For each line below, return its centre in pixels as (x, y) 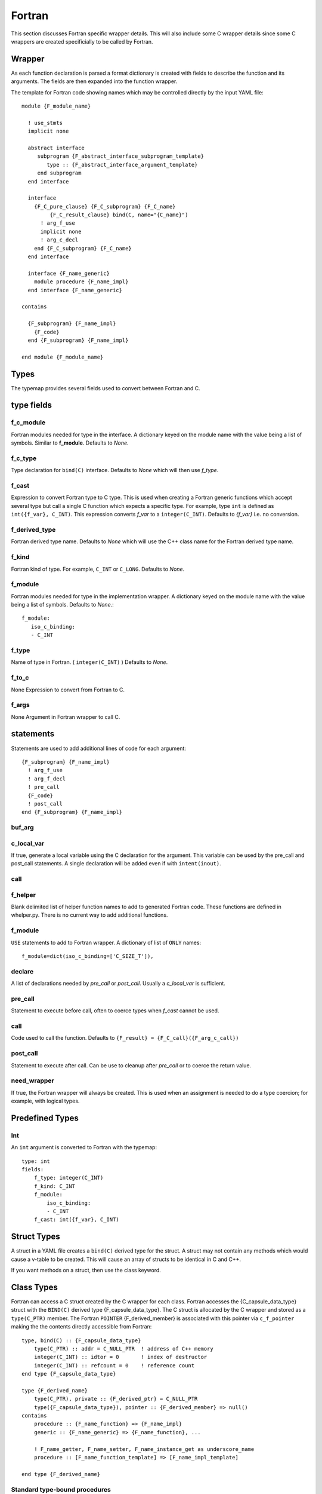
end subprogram (59, 173)
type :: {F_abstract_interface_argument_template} (122, 165)
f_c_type (24, 458)
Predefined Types (45, 1118)
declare (22, 971)
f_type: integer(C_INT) (69, 1178)
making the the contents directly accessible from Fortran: (81, 1327)
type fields (31, 405)
